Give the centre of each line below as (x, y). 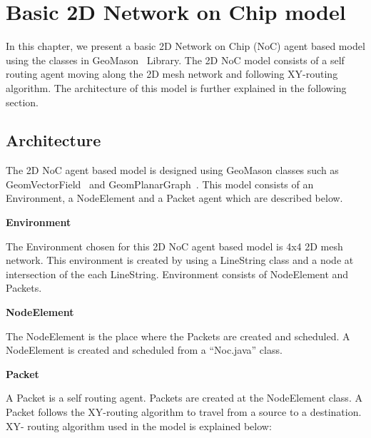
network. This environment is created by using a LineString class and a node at (180, 260)
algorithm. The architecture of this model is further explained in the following (176, 87)
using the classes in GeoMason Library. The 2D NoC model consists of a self (175, 60)
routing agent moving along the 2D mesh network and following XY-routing (172, 74)
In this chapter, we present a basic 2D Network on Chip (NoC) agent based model (185, 46)
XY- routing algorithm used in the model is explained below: (139, 426)
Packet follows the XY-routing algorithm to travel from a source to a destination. (184, 412)
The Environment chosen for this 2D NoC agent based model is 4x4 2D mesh (174, 246)
